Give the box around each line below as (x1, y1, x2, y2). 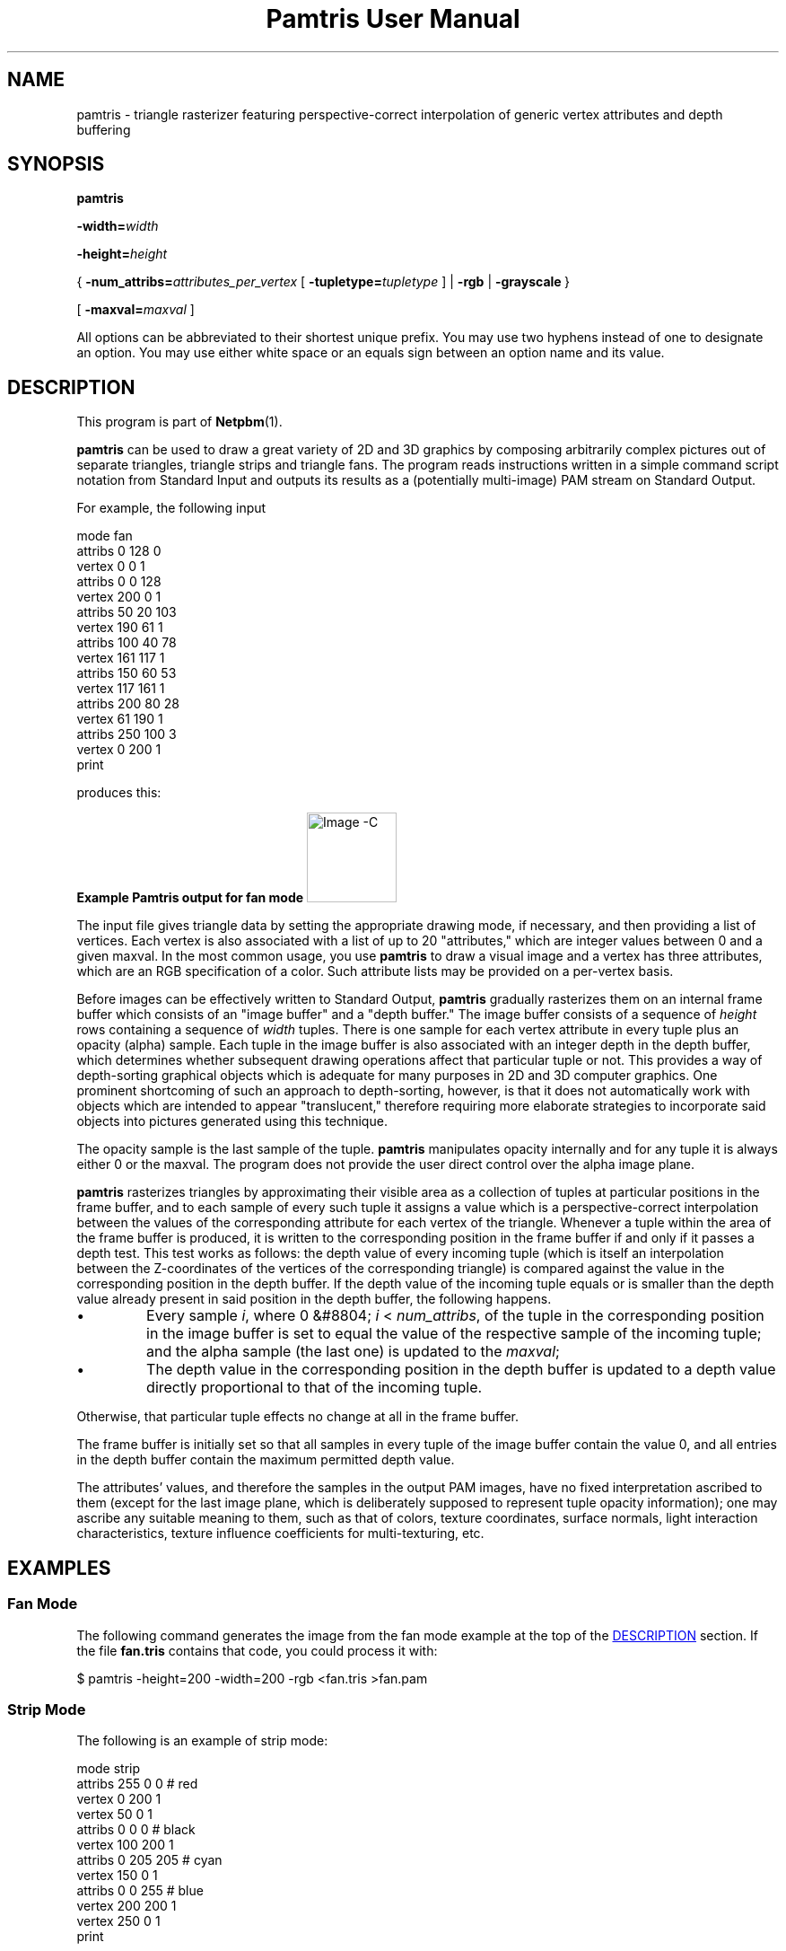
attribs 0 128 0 (76, 543, 162, 559)
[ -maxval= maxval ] (76, 302, 195, 318)
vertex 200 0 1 (76, 589, 162, 605)
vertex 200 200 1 (76, 1898, 177, 1914)
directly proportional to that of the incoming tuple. (146, 1378, 483, 1397)
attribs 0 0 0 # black (76, 1822, 196, 1838)
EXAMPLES (7, 1556, 111, 1579)
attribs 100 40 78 (76, 635, 177, 651)
